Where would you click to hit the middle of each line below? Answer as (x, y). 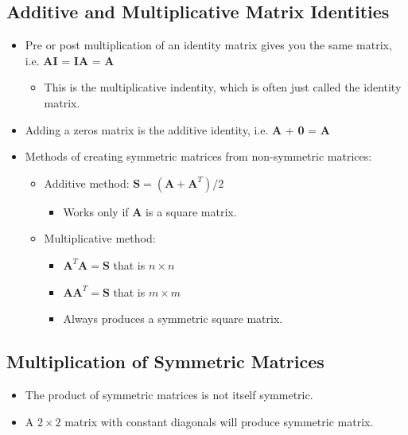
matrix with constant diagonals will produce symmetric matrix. (219, 421)
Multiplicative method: (100, 238)
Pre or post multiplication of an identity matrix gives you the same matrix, (208, 45)
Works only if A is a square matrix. (150, 211)
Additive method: (87, 183)
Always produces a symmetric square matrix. (173, 318)
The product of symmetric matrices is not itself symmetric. (169, 394)
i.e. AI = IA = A (70, 60)
